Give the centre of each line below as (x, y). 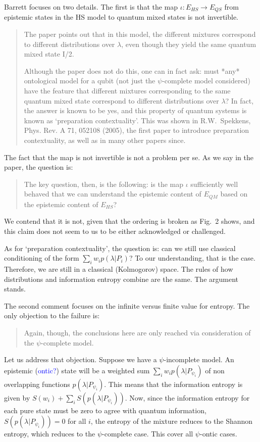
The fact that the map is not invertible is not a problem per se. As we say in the (129, 157)
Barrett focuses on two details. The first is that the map (91, 7)
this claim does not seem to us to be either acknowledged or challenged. (115, 231)
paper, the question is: (39, 167)
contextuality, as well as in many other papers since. (105, 140)
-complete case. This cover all (148, 434)
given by (17, 397)
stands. (15, 289)
